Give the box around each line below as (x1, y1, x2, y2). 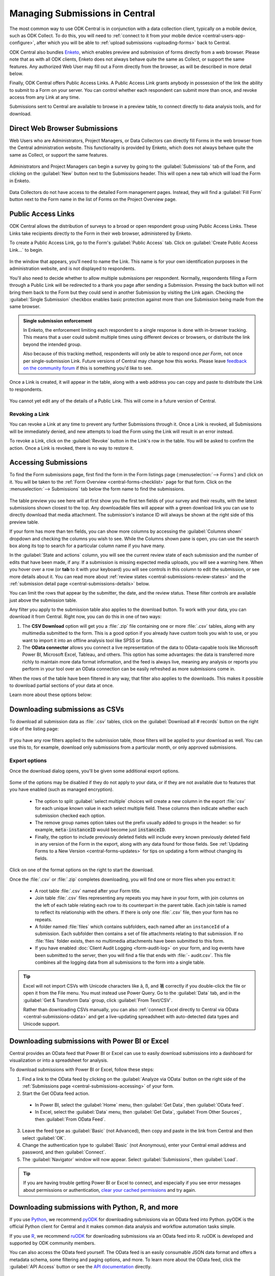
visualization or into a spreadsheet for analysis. (9, 1057, 108, 1063)
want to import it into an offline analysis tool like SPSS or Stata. (22, 637, 154, 643)
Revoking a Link (9, 410, 49, 418)
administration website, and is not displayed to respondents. (9, 265, 136, 272)
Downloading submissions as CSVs (9, 705, 124, 714)
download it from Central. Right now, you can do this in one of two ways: (9, 614, 162, 620)
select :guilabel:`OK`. (22, 1135, 66, 1141)
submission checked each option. (35, 812, 106, 819)
